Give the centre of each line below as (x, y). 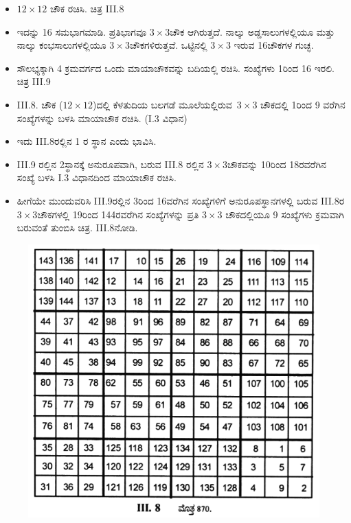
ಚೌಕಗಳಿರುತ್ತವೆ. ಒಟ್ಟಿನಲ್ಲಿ (168, 45)
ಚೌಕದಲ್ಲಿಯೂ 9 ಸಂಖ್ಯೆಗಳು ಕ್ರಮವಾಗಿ (285, 214)
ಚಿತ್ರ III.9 (34, 81)
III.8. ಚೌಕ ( (40, 104)
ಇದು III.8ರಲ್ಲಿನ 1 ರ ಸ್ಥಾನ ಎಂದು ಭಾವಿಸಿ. (87, 141)
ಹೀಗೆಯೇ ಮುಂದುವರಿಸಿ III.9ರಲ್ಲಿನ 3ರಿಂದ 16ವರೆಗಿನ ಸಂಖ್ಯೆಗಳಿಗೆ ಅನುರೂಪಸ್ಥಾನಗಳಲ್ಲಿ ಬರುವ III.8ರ (181, 200)
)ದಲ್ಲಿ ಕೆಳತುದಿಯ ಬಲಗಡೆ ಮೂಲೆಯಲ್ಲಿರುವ (162, 104)
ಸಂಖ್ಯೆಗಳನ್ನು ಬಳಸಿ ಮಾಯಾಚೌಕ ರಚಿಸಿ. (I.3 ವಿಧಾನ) (102, 118)
